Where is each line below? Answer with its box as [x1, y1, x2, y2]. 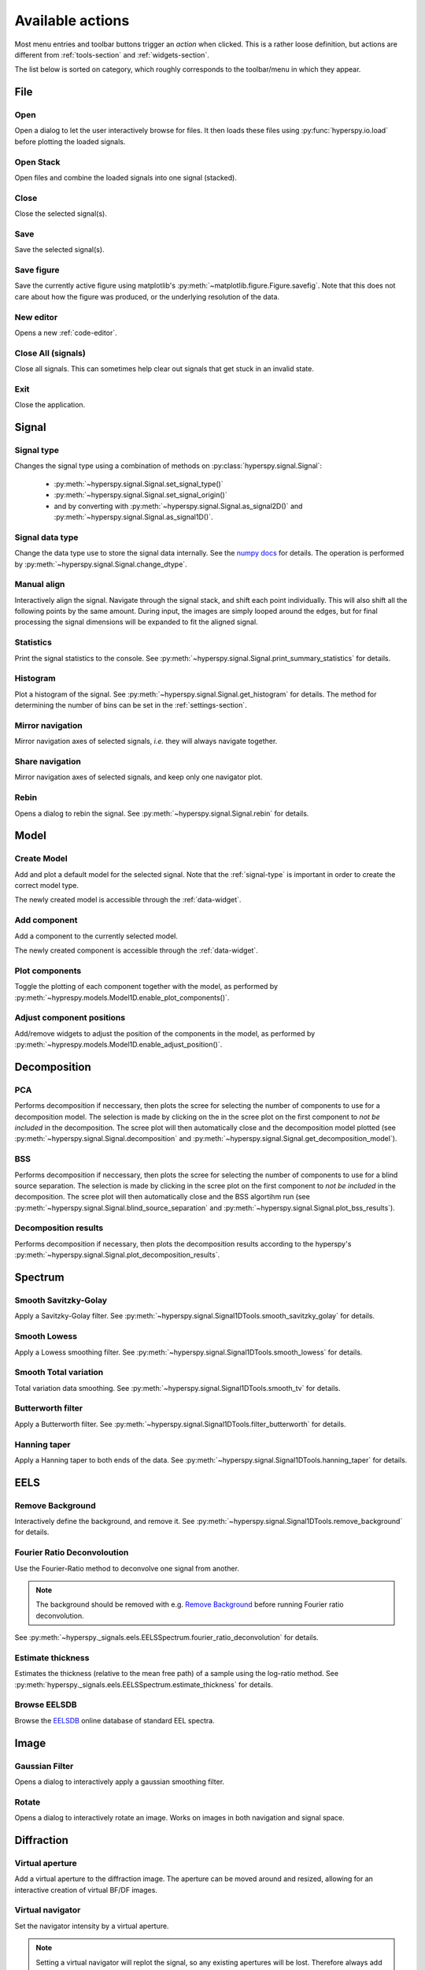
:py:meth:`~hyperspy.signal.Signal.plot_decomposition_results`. [14, 1250, 220, 1260]
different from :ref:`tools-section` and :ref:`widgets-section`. [14, 50, 210, 59]
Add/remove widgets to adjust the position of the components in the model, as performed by [14, 1028, 316, 1038]
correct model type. [14, 881, 79, 890]
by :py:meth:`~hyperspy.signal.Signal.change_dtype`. [14, 559, 188, 569]
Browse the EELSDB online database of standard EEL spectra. [14, 1715, 216, 1725]
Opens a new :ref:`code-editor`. [14, 328, 117, 337]
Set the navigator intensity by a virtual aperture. [14, 1921, 169, 1931]
